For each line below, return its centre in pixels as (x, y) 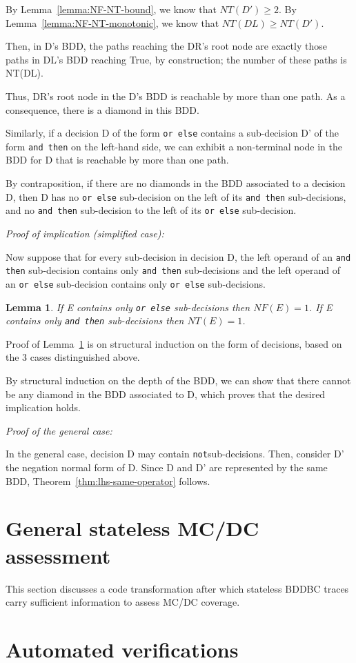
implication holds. (43, 407)
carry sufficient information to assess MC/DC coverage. (123, 602)
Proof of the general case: (59, 430)
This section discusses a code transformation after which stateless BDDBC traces (177, 588)
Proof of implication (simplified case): (85, 233)
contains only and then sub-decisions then (95, 320)
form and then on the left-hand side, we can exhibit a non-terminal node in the (174, 146)
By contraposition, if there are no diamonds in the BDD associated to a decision (176, 183)
